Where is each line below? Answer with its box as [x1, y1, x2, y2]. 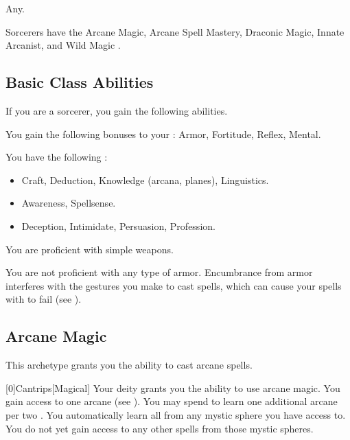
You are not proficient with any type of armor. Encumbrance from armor [5, 265, 313, 279]
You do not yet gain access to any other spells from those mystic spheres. [5, 421, 314, 435]
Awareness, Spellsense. [21, 196, 116, 210]
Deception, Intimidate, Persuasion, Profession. [21, 218, 215, 233]
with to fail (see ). [5, 292, 82, 306]
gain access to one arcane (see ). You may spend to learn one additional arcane [5, 394, 338, 408]
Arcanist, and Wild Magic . [5, 38, 121, 52]
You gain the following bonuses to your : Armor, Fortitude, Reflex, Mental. [5, 126, 321, 141]
